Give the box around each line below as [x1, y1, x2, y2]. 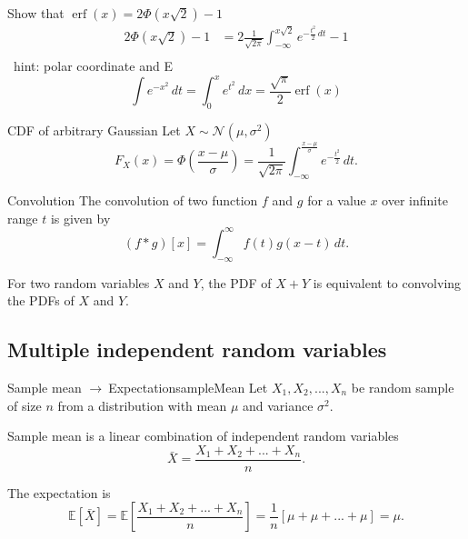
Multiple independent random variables [7, 335, 387, 364]
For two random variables [7, 273, 150, 292]
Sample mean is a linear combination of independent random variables [7, 426, 399, 445]
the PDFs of [7, 291, 75, 310]
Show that [7, 4, 65, 22]
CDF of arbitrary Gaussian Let [7, 120, 181, 139]
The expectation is [7, 483, 111, 502]
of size [7, 395, 42, 414]
